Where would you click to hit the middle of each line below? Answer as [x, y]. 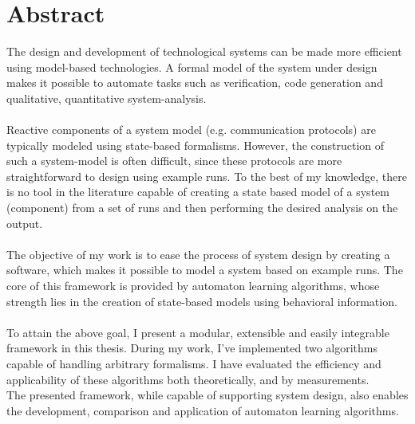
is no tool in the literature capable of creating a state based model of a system [198, 192]
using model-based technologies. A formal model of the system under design [192, 67]
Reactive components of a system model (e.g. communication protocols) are [191, 130]
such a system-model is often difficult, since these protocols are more [174, 161]
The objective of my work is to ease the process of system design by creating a [198, 254]
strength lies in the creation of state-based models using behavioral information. [202, 301]
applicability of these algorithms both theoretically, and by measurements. [188, 379]
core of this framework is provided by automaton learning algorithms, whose [193, 286]
